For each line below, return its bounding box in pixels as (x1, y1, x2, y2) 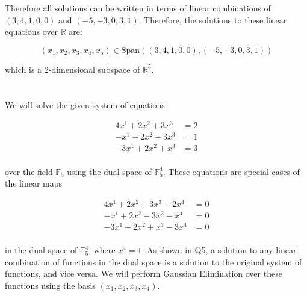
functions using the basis (5, 279, 96, 291)
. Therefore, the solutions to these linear (138, 13, 287, 26)
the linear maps (5, 177, 63, 190)
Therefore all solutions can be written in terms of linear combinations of (5, 2, 271, 14)
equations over (5, 25, 58, 38)
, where (88, 244, 116, 256)
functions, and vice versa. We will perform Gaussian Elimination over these (5, 267, 282, 280)
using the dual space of (67, 165, 152, 177)
